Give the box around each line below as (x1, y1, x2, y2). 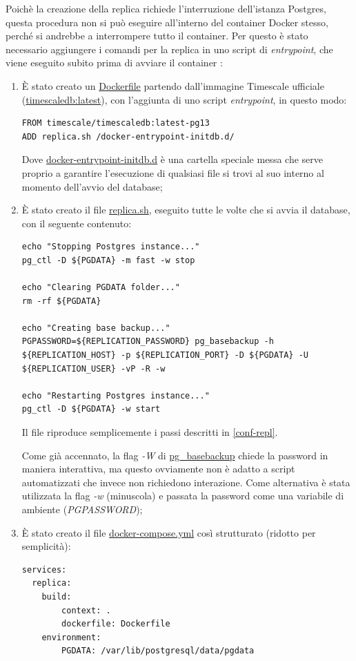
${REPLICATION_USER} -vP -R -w (21, 363, 166, 374)
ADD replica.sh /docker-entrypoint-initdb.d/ (21, 131, 235, 142)
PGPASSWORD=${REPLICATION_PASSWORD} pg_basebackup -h (21, 336, 274, 347)
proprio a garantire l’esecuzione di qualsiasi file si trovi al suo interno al (21, 165, 324, 180)
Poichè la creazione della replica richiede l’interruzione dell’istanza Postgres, (6, 1, 326, 15)
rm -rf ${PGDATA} (21, 296, 101, 306)
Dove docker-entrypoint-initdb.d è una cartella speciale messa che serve (21, 152, 323, 166)
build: (41, 591, 72, 602)
